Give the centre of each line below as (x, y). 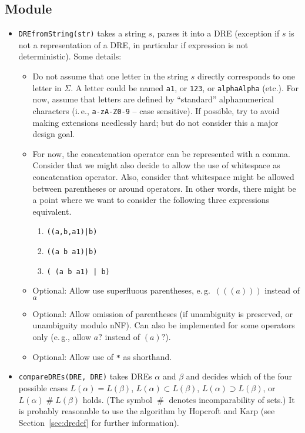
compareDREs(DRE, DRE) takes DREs (85, 376)
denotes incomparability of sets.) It (232, 399)
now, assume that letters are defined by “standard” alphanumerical (153, 99)
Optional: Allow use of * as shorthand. (102, 356)
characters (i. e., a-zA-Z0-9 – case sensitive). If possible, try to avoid (156, 110)
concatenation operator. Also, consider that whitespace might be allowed (163, 176)
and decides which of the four (239, 376)
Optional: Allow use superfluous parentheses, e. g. (121, 290)
